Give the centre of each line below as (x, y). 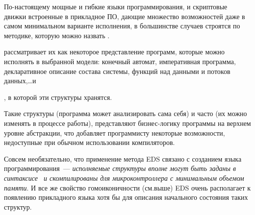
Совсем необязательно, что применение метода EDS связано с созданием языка (123, 158)
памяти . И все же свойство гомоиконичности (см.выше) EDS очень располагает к (127, 187)
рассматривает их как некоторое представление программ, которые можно (115, 52)
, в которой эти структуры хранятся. (58, 97)
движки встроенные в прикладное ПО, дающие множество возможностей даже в (125, 16)
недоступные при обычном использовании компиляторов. (89, 142)
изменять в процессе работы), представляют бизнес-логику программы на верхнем (127, 123)
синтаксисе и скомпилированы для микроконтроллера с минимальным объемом (124, 178)
